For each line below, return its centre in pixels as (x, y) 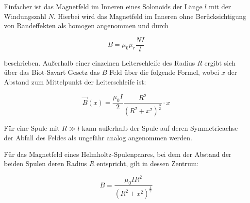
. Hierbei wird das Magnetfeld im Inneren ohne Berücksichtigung (150, 16)
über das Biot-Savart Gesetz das (52, 72)
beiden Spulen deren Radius (46, 163)
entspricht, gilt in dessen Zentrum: (148, 163)
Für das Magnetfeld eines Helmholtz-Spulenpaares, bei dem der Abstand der (118, 154)
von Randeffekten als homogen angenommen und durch (86, 25)
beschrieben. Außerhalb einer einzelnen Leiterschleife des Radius (100, 62)
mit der (220, 6)
